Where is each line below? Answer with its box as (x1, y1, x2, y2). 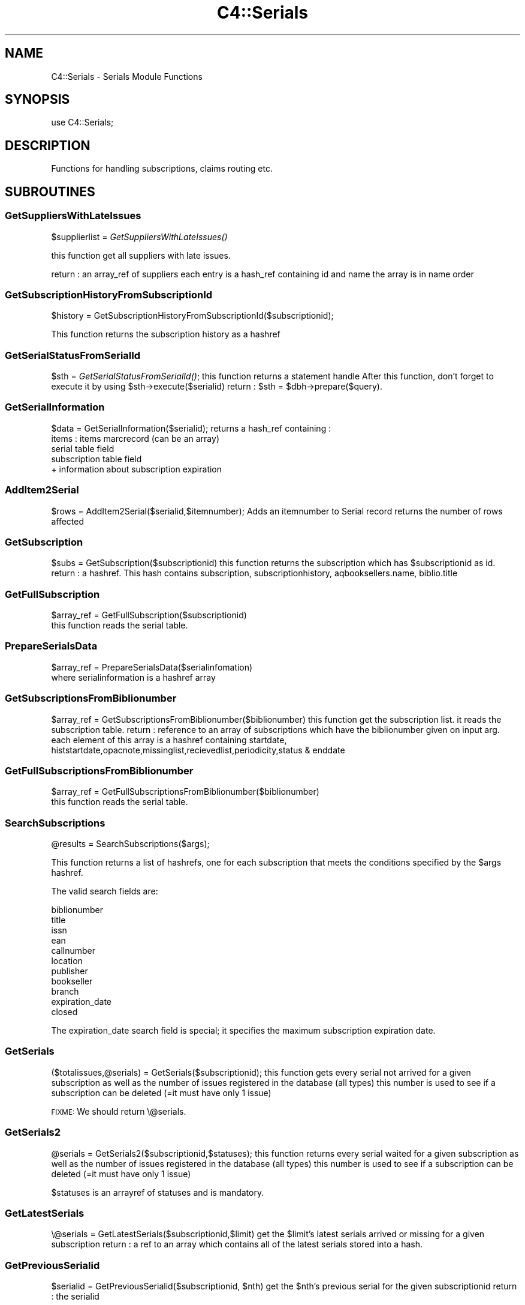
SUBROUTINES (5, 184, 95, 199)
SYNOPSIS (5, 92, 70, 107)
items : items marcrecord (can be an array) (51, 433, 219, 444)
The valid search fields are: (51, 886, 158, 896)
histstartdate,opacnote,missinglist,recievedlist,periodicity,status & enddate (51, 744, 345, 755)
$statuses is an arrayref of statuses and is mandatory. (51, 1187, 264, 1198)
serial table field (51, 443, 114, 454)
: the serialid (51, 1291, 99, 1301)
